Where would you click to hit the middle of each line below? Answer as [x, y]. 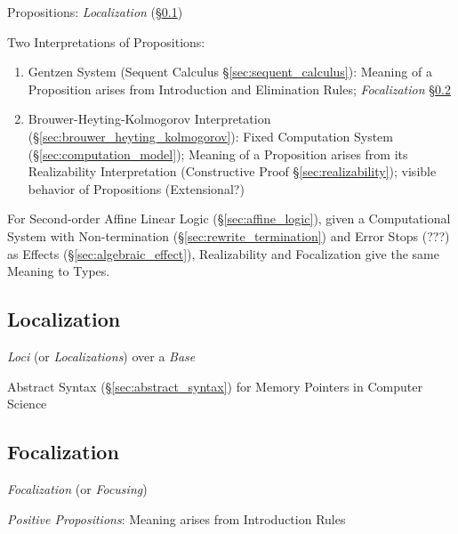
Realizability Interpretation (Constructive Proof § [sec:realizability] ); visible [232, 171]
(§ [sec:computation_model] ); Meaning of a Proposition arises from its [218, 154]
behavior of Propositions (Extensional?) [136, 188]
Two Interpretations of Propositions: [106, 41]
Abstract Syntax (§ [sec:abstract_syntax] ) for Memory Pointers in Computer [215, 386]
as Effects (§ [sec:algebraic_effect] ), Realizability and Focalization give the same [223, 253]
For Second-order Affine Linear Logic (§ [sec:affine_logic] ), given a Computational [229, 218]
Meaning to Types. [59, 271]
